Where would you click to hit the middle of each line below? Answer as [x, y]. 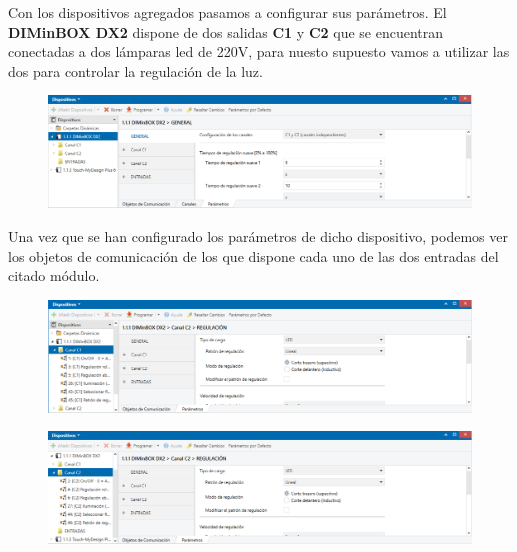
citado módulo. [54, 275]
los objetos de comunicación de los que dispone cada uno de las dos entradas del [253, 255]
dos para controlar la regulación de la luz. [135, 70]
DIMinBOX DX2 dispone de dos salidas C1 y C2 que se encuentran [226, 31]
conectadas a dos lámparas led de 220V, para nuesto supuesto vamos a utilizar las [259, 51]
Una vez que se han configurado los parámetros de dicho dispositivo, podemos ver [258, 236]
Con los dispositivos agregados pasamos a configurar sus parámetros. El [227, 12]
